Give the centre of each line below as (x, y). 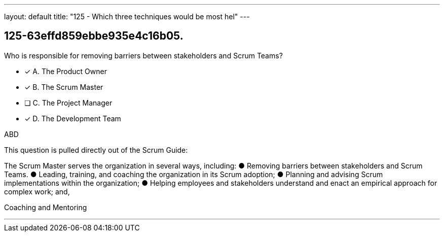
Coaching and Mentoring (46, 207)
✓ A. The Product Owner (66, 71)
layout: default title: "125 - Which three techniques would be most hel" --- (127, 16)
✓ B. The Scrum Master (64, 87)
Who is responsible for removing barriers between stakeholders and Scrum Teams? (143, 55)
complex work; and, (37, 191)
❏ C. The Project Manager (68, 103)
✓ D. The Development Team (73, 118)
